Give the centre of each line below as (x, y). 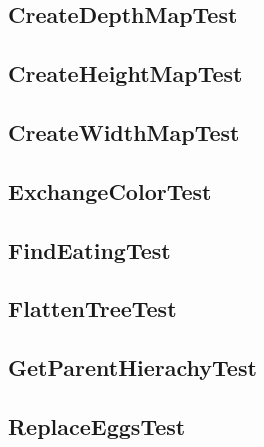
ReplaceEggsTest (97, 425)
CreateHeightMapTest (125, 73)
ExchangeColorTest (110, 190)
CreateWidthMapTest (124, 131)
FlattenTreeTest (92, 308)
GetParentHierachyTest (132, 367)
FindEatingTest (89, 249)
